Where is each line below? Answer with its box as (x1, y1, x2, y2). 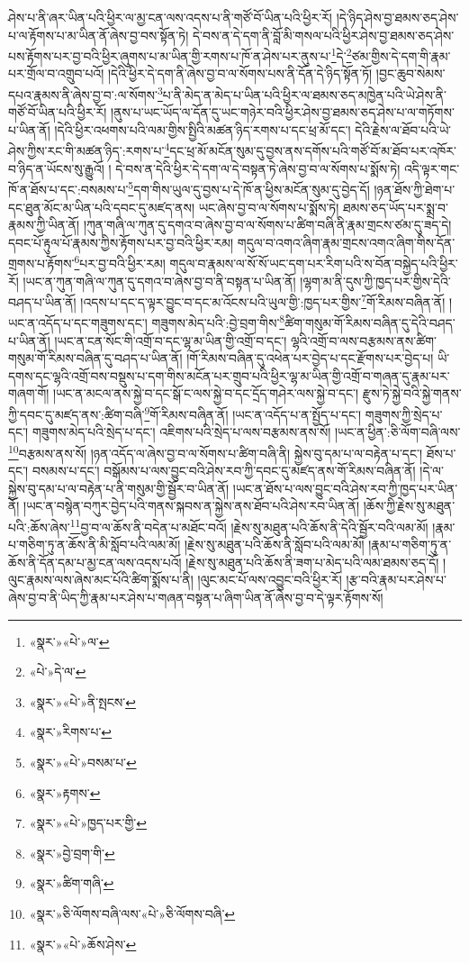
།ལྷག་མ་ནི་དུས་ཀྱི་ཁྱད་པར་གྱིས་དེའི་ (300, 271, 451, 290)
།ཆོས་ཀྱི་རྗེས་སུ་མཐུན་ (363, 496, 455, 515)
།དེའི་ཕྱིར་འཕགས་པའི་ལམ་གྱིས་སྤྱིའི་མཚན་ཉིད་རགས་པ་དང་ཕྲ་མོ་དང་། (54, 120, 351, 139)
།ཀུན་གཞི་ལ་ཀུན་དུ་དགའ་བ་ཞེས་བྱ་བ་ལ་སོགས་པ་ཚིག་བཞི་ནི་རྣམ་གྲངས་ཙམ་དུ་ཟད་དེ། (83, 215, 452, 234)
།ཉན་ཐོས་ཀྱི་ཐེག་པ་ (374, 179, 455, 198)
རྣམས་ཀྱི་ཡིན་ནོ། (8, 215, 80, 234)
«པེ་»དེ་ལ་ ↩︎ (29, 662, 86, 681)
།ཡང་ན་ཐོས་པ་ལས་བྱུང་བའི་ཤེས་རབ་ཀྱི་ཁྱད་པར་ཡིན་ (232, 478, 458, 497)
